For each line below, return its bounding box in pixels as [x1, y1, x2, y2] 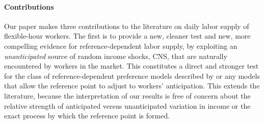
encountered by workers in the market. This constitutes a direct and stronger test [4, 60, 259, 71]
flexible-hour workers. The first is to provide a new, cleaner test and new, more [4, 30, 251, 41]
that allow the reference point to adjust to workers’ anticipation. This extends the [4, 80, 260, 91]
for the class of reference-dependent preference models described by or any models [4, 70, 260, 81]
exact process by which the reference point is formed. [4, 110, 170, 121]
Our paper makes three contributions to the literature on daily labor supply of [4, 20, 249, 31]
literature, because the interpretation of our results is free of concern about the [4, 90, 251, 101]
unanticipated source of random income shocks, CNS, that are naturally [4, 50, 227, 61]
